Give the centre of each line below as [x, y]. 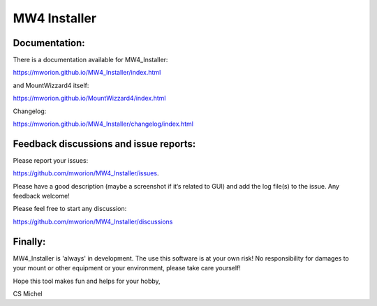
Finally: [29, 241]
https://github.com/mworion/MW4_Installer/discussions [93, 221]
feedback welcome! [41, 196]
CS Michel [28, 293]
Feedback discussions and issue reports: [104, 144]
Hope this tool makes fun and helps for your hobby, [87, 281]
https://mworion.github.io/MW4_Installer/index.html [87, 73]
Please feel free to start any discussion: [70, 209]
